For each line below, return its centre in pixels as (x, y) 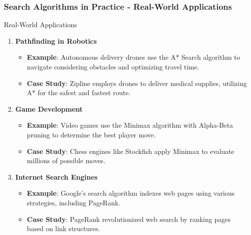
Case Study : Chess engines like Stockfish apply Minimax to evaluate (131, 151)
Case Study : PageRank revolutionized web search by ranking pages (129, 219)
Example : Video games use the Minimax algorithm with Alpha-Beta (130, 125)
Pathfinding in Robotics (56, 41)
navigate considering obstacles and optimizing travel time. (113, 67)
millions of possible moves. (66, 160)
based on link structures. (63, 228)
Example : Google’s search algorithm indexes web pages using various (131, 193)
